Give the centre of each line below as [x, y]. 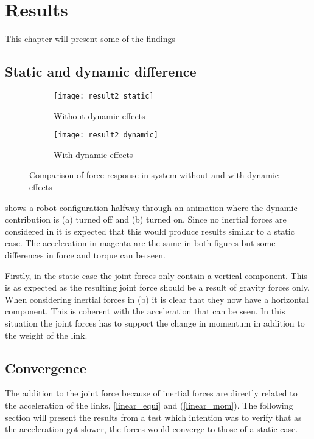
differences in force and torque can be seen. [85, 254]
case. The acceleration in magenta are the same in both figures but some [140, 243]
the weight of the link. [46, 335]
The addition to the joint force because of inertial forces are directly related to [151, 393]
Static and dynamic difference [101, 71]
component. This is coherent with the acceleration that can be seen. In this [145, 311]
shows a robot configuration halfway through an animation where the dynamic [151, 207]
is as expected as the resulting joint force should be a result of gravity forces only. [157, 287]
